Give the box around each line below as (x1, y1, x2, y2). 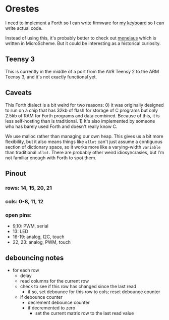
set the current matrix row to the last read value (35, 310, 134, 316)
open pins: (5, 211, 32, 218)
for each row (12, 267, 39, 273)
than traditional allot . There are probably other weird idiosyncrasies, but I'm (5, 149, 164, 155)
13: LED (12, 228, 29, 235)
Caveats (5, 88, 32, 97)
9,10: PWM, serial (12, 223, 49, 229)
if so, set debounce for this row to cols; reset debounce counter (27, 289, 160, 295)
